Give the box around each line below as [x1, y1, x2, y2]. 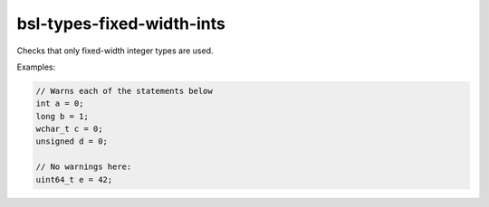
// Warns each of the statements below [35, 86, 213, 96]
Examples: [16, 61, 56, 72]
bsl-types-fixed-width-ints [16, 14, 225, 33]
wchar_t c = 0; [35, 124, 103, 135]
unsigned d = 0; [35, 136, 109, 146]
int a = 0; [35, 99, 84, 108]
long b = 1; [35, 111, 90, 121]
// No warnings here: [35, 162, 132, 172]
